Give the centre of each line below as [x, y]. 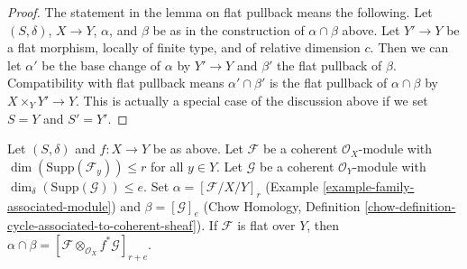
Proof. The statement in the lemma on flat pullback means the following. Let [220, 12]
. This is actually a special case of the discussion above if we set [252, 100]
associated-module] [60, 205]
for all [167, 166]
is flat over [266, 225]
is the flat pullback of [328, 83]
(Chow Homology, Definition [282, 205]
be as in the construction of [229, 29]
